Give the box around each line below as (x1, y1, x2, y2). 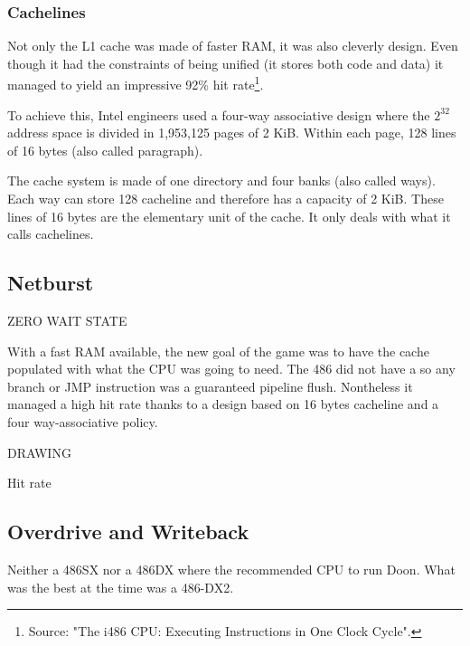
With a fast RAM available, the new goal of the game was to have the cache (7, 341, 429, 360)
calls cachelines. (7, 224, 94, 243)
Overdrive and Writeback (7, 518, 249, 546)
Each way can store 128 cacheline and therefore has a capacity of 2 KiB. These (7, 189, 444, 208)
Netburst (7, 269, 94, 297)
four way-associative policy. (7, 412, 158, 431)
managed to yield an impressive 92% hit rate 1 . (7, 72, 264, 94)
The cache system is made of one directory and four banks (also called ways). (7, 171, 436, 190)
